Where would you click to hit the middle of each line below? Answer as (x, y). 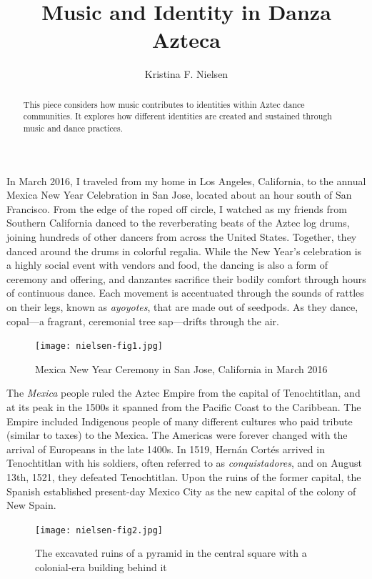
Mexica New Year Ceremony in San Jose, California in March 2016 (181, 368)
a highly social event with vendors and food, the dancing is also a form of (167, 265)
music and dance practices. (73, 128)
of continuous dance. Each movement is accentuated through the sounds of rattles (185, 293)
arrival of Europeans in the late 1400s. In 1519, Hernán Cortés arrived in (166, 449)
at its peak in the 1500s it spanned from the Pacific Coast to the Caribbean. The (184, 407)
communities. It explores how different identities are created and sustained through (177, 116)
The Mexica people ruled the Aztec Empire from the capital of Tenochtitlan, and (184, 393)
